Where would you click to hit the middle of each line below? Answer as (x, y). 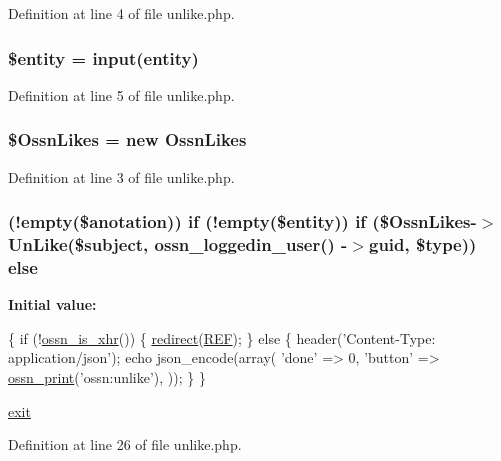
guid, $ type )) (422, 244)
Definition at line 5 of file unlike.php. (121, 94)
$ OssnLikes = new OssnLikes (127, 139)
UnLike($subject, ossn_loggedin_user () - (178, 244)
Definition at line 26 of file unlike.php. (125, 444)
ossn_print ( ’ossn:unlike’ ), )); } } (107, 377)
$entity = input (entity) (103, 57)
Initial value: (52, 304)
